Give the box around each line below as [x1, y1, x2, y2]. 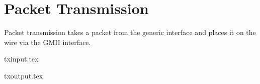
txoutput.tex [4, 70, 43, 80]
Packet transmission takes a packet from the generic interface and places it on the [4, 27, 256, 37]
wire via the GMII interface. [4, 36, 91, 47]
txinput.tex [4, 53, 39, 64]
